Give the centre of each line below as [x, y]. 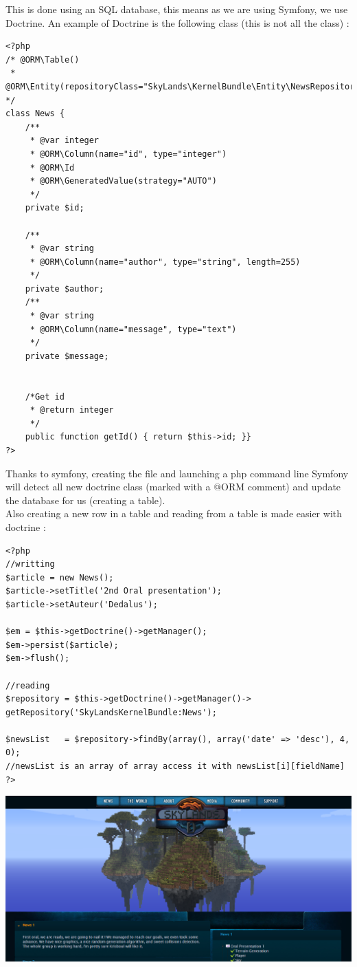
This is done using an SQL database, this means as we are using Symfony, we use [177, 9]
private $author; [65, 289]
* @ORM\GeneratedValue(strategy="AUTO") [123, 181]
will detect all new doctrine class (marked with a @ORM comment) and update [173, 487]
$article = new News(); [60, 577]
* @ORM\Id [52, 167]
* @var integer [65, 141]
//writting [30, 564]
